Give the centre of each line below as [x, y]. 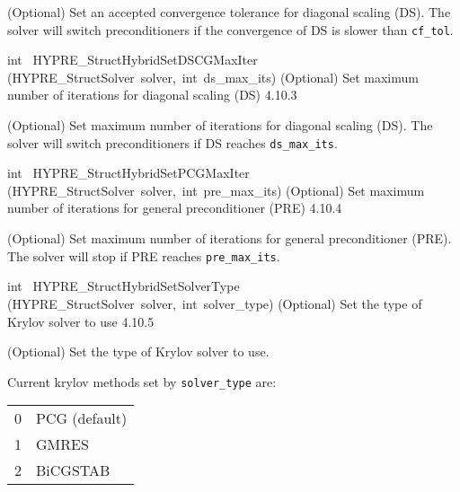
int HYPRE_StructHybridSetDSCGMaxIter [133, 60]
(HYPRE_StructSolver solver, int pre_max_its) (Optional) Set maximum [216, 190]
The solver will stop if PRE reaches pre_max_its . [144, 255]
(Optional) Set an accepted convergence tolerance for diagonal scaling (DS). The [229, 12]
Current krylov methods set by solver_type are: [142, 381]
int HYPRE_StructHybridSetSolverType [124, 286]
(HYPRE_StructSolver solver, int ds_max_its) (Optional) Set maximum [213, 77]
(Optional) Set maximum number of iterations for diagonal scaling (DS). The [220, 125]
